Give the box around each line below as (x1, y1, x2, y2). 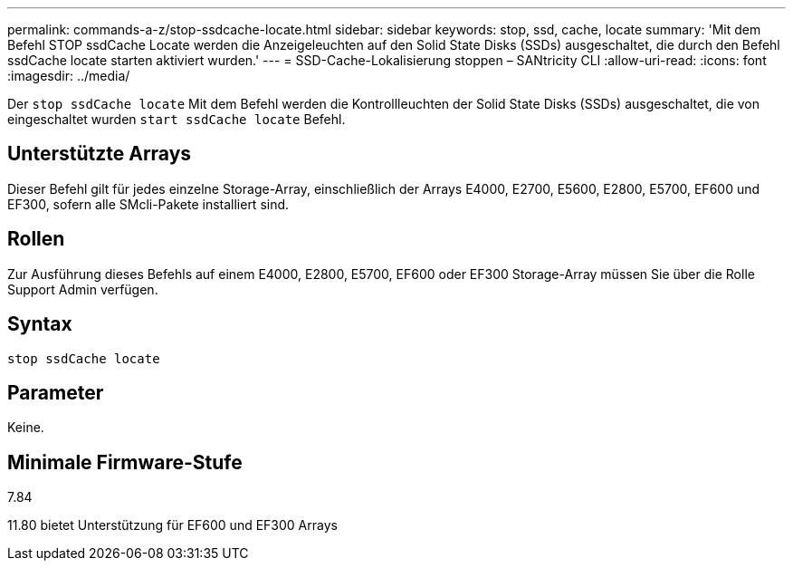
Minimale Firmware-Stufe (7, 450, 243, 474)
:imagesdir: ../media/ (7, 68, 130, 83)
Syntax (7, 313, 72, 336)
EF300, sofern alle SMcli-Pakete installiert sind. (7, 196, 290, 212)
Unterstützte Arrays (7, 142, 192, 166)
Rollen (7, 227, 65, 251)
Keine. (7, 419, 44, 436)
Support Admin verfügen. (7, 281, 158, 297)
